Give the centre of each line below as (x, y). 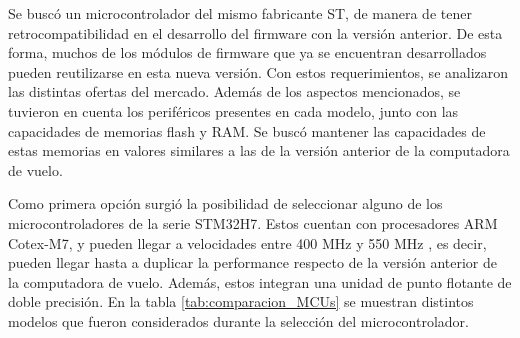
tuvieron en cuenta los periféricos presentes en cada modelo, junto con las (233, 110)
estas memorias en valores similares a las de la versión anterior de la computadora (259, 150)
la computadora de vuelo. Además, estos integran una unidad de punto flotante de (260, 281)
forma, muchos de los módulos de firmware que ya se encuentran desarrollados (247, 52)
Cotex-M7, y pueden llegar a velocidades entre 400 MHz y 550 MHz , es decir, (247, 242)
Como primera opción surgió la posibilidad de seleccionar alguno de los (225, 203)
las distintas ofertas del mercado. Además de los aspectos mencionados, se (234, 91)
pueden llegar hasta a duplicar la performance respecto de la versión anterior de (252, 262)
